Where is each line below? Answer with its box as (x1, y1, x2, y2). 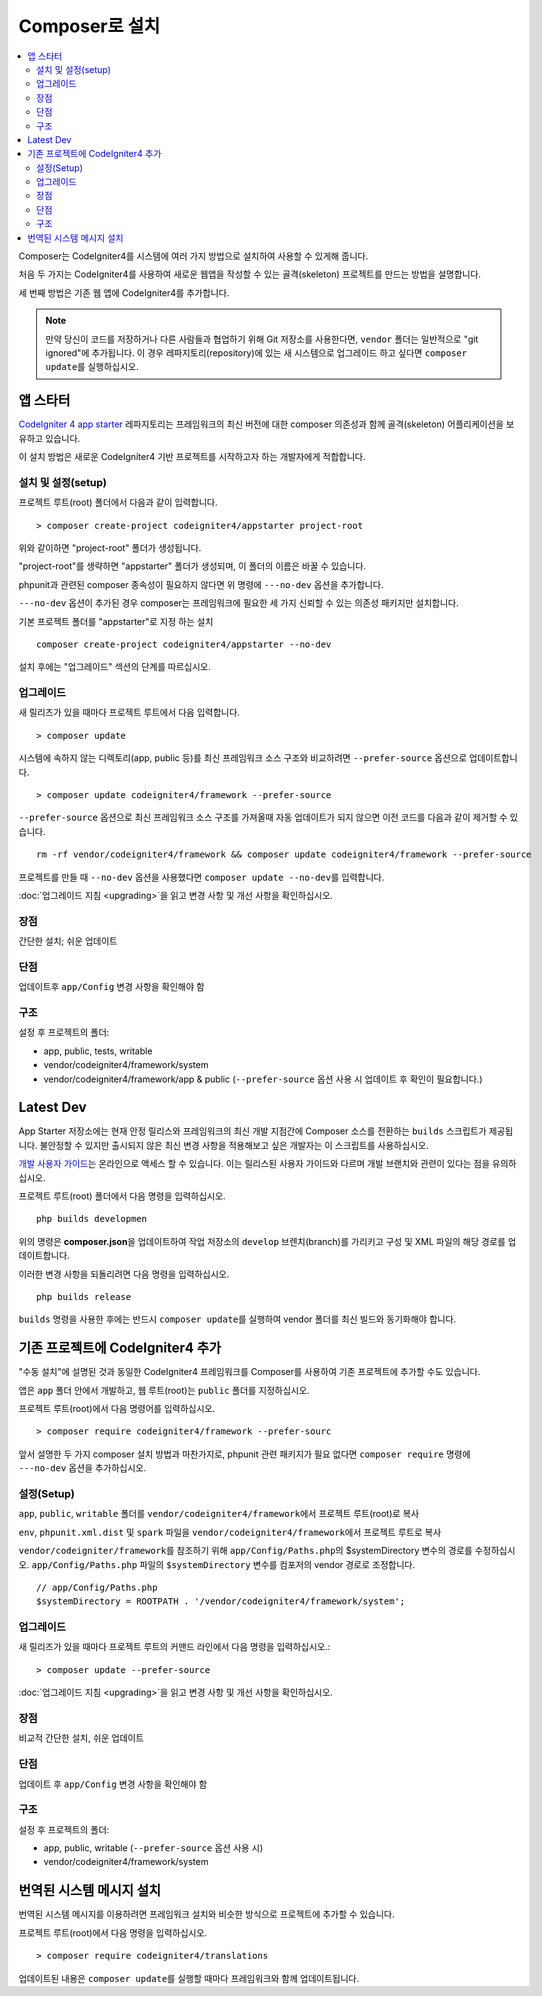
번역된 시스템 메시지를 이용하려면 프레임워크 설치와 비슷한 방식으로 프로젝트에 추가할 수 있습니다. (18, 1908, 395, 1920)
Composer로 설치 (18, 15, 160, 37)
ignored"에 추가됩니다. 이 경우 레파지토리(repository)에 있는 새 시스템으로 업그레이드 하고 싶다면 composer (45, 346, 468, 359)
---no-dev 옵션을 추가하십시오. (18, 1462, 147, 1474)
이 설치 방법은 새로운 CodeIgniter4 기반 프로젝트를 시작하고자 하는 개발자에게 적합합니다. (18, 451, 366, 463)
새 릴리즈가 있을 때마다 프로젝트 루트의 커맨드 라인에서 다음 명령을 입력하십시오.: (18, 1641, 331, 1653)
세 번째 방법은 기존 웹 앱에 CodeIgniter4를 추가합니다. (18, 286, 230, 299)
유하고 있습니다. (18, 432, 81, 444)
